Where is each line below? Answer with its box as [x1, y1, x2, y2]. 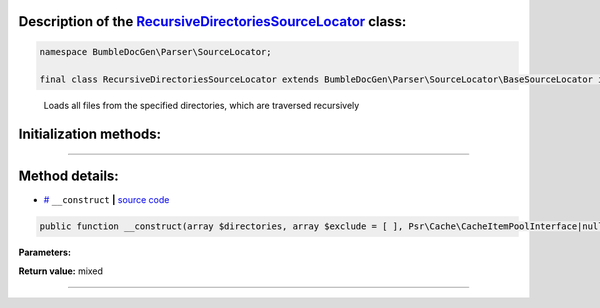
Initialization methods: [18, 126, 162, 143]
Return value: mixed [18, 265, 104, 277]
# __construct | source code [43, 194, 170, 206]
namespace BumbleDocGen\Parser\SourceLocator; [39, 46, 272, 57]
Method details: [18, 168, 119, 185]
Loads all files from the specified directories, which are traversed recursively [43, 100, 360, 112]
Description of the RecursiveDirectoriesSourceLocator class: [18, 13, 407, 30]
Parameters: [18, 246, 72, 259]
